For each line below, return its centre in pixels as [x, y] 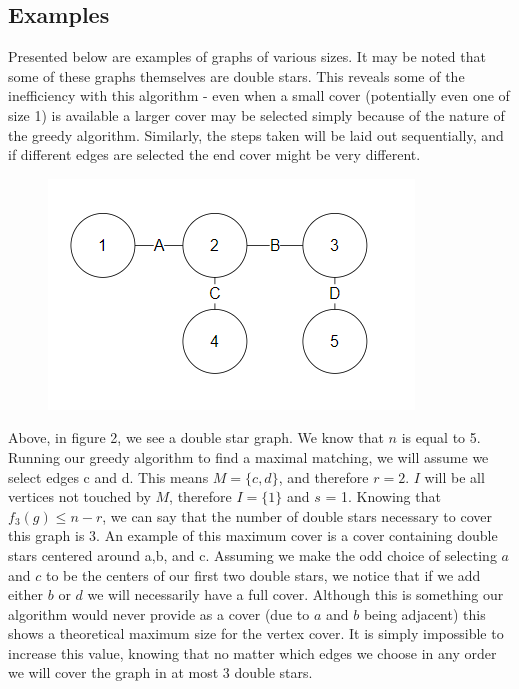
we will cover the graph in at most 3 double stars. [160, 672]
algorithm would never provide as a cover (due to [159, 613]
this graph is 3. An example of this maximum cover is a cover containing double [253, 535]
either [26, 594]
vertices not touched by [79, 496]
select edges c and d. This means [108, 476]
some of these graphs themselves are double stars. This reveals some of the [236, 75]
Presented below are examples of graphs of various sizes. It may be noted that [247, 56]
